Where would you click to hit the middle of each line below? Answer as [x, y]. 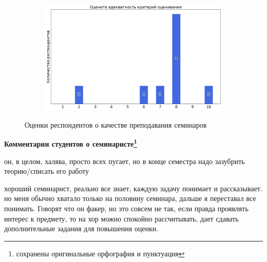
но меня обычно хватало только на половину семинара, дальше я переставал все [130, 198]
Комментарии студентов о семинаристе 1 [71, 143]
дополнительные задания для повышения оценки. [81, 228]
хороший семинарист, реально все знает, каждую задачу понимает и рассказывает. [133, 188]
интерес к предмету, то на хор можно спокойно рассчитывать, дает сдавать [121, 218]
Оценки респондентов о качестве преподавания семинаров [116, 124]
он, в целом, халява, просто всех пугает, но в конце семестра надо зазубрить [125, 161]
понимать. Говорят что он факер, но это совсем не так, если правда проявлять [126, 208]
